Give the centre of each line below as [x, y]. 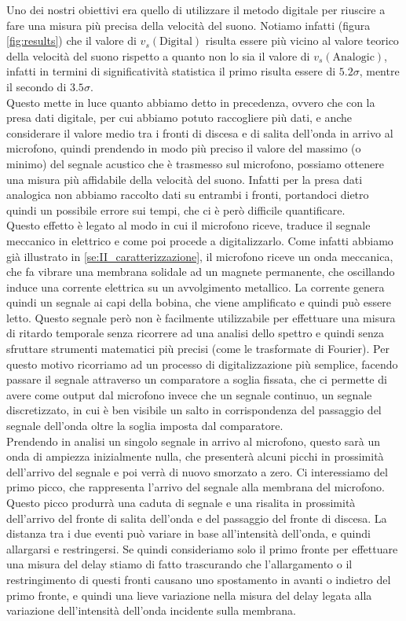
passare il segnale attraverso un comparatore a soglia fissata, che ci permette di [197, 379]
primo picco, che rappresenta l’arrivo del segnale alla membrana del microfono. [196, 487]
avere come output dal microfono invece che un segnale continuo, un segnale [189, 394]
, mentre [379, 71]
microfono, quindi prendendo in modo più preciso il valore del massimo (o [184, 148]
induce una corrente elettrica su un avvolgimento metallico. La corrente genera [196, 287]
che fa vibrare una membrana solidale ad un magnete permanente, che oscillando [201, 272]
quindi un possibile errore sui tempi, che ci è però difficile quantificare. [176, 209]
